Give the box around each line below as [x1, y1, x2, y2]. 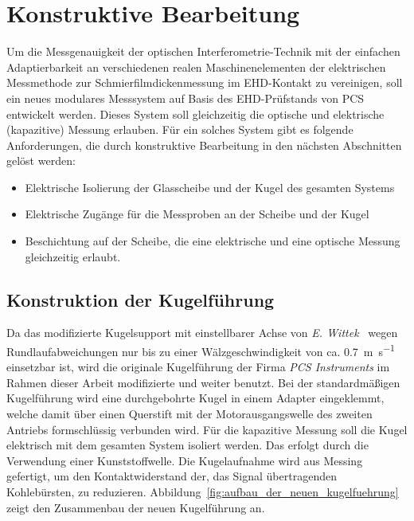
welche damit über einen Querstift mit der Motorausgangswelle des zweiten [6, 405, 373, 422]
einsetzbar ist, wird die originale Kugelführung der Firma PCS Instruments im [6, 358, 390, 375]
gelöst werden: [6, 152, 76, 169]
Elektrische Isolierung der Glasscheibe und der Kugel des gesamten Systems [25, 178, 395, 195]
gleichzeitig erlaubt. [25, 248, 121, 264]
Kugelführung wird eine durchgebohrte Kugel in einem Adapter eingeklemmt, [6, 390, 385, 406]
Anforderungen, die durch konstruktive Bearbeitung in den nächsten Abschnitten [6, 136, 402, 153]
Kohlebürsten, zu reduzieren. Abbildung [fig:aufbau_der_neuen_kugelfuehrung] [6, 484, 399, 500]
